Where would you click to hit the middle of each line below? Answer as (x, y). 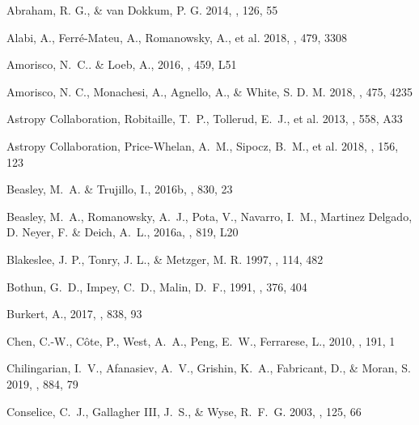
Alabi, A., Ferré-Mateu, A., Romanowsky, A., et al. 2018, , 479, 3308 (177, 37)
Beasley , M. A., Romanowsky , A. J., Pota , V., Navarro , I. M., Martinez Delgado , (209, 216)
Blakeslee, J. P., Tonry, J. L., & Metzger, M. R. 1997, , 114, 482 (165, 259)
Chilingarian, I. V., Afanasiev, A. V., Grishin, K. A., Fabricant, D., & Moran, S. (209, 368)
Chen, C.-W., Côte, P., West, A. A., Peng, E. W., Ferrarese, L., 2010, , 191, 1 (201, 340)
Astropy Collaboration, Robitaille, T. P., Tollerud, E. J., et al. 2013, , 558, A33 (205, 119)
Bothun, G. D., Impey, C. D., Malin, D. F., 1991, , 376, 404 (157, 286)
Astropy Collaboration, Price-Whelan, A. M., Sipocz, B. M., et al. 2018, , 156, (203, 145)
